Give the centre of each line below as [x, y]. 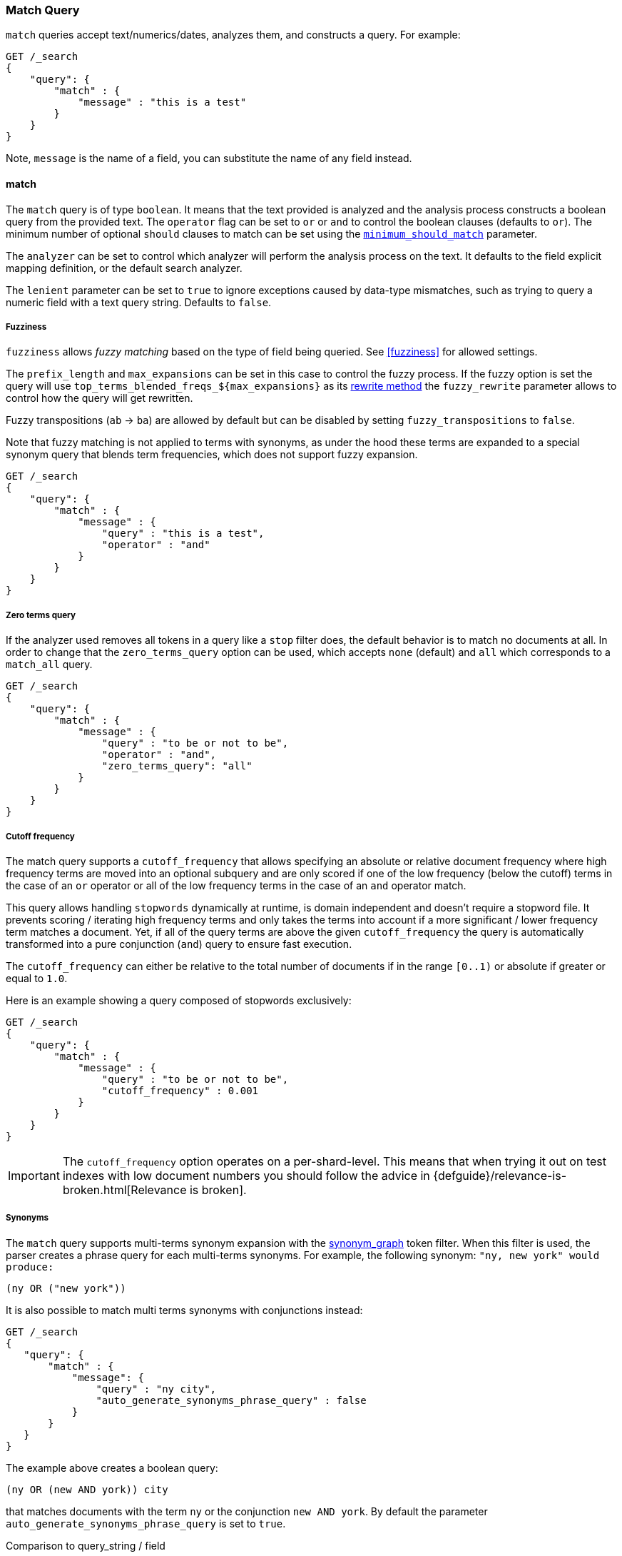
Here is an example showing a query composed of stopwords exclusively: [179, 1000]
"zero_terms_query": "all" [177, 766]
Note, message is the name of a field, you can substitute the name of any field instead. [209, 158]
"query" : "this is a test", [183, 534]
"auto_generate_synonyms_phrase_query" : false [231, 1400]
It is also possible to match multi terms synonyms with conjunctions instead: [184, 1310]
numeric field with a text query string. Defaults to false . [139, 302]
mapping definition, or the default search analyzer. [124, 268]
